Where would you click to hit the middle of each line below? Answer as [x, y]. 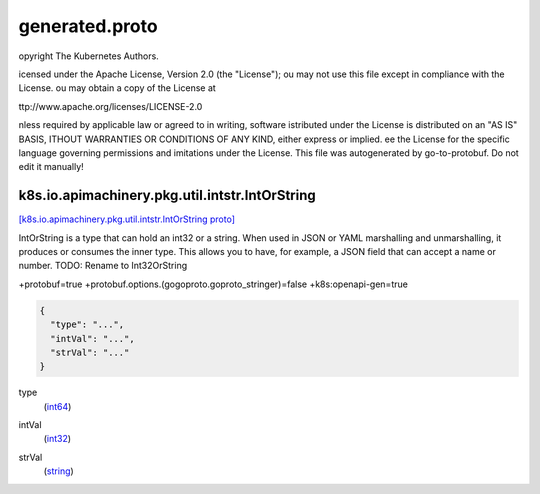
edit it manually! [51, 167]
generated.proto [88, 26]
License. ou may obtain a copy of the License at [117, 88]
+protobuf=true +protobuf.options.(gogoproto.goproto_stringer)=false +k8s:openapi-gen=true [213, 284]
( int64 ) [57, 406]
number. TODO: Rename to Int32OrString [103, 266]
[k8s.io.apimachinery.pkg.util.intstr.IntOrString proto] [126, 219]
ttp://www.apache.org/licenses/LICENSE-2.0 [110, 106]
